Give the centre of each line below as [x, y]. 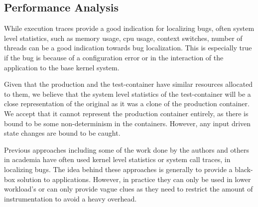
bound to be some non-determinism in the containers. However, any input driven [128, 123]
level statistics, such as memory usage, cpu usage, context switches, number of [123, 38]
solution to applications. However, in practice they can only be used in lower [134, 179]
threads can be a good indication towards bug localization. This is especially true [128, 48]
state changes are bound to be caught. [62, 133]
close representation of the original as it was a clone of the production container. [127, 103]
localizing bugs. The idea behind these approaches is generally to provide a [118, 169]
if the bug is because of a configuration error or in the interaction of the [114, 57]
